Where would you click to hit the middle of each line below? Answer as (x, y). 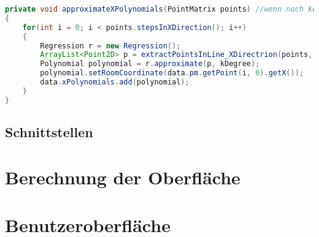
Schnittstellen (49, 132)
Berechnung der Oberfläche (123, 177)
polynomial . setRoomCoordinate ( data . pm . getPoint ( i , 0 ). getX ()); (172, 73)
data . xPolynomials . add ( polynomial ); (115, 82)
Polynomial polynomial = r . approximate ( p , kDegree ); (150, 64)
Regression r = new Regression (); (110, 46)
